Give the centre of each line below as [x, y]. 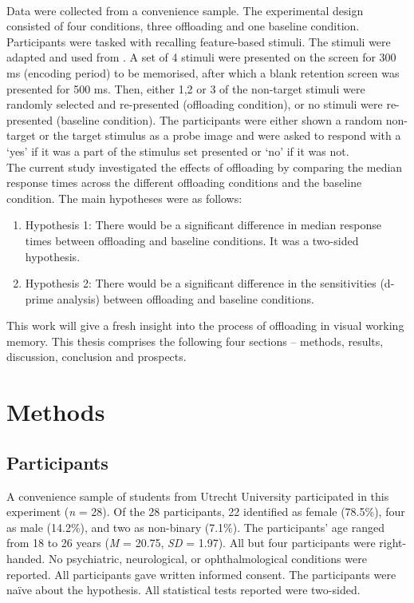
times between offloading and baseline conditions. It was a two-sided [192, 240]
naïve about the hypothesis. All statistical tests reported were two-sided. [183, 590]
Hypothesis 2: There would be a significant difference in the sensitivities [201, 283]
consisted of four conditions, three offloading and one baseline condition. [183, 26]
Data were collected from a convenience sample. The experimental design [185, 10]
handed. [26, 559]
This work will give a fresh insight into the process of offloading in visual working [205, 325]
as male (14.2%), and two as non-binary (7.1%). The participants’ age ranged [196, 527]
